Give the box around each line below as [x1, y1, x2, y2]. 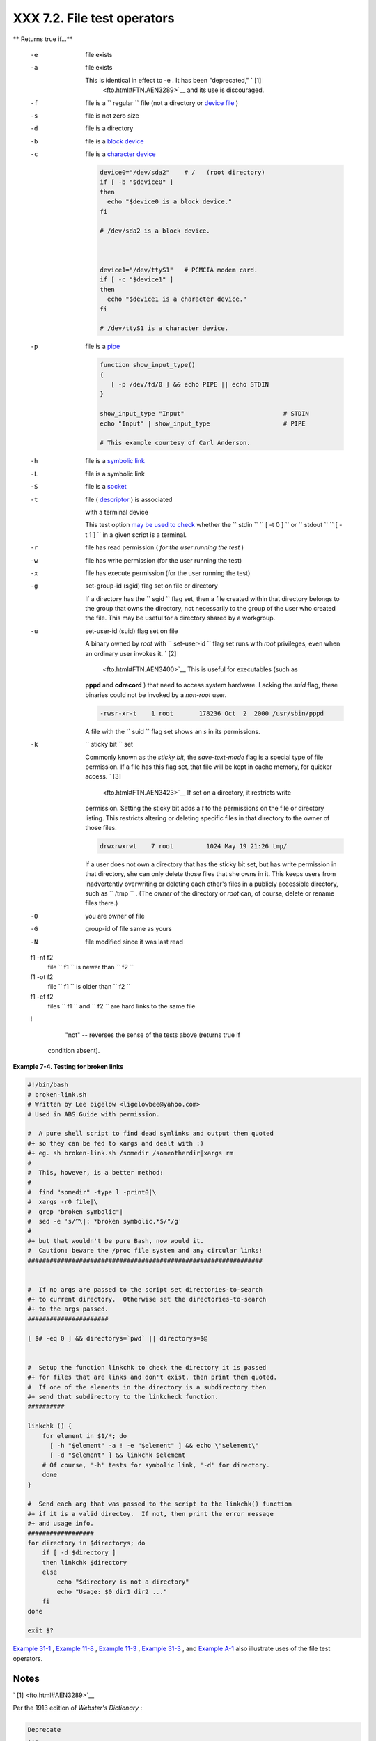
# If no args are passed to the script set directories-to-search [27, 1286, 263, 1293]
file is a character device [85, 150, 156, 158]
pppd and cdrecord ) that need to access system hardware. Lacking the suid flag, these [85, 681, 338, 689]
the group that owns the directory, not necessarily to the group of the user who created [85, 604, 336, 613]
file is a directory [85, 124, 134, 132]
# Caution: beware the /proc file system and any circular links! [27, 1247, 263, 1255]
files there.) [85, 899, 118, 907]
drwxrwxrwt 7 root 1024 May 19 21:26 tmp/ [100, 842, 288, 850]
